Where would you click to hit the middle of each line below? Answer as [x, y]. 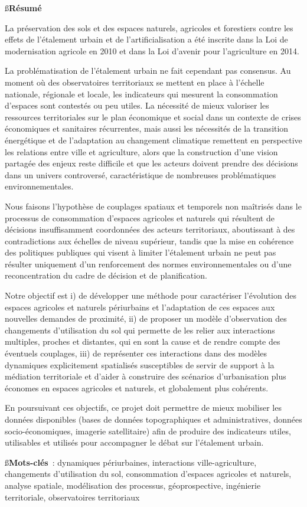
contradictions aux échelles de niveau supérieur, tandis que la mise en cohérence [149, 241]
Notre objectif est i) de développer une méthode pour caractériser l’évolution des [151, 295]
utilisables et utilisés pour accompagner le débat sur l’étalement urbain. [134, 442]
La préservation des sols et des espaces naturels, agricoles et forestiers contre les [149, 27]
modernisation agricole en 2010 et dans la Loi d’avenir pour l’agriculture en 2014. [152, 50]
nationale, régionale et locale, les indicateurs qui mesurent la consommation [141, 94]
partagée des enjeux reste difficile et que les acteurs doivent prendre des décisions [151, 163]
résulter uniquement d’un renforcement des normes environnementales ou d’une [148, 264]
